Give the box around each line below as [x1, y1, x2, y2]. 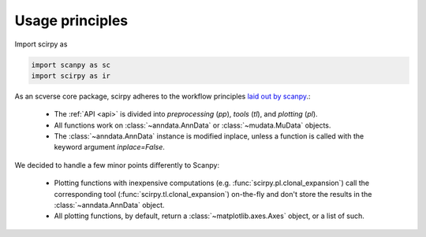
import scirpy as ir [31, 71, 110, 80]
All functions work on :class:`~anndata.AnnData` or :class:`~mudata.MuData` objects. [54, 120, 331, 130]
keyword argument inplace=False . [54, 143, 166, 152]
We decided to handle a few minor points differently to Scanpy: [14, 160, 220, 169]
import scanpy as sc [31, 60, 110, 69]
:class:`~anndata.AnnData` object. [54, 201, 165, 210]
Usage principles [14, 12, 129, 29]
